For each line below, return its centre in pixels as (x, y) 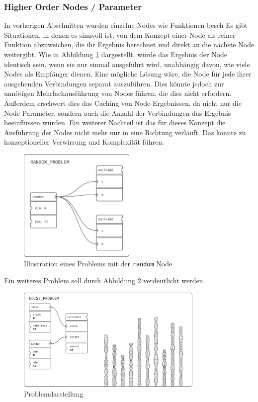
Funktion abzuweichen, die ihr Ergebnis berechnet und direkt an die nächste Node (129, 44)
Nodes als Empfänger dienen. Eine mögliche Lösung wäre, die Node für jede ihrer (128, 74)
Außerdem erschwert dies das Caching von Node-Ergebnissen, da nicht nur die (123, 103)
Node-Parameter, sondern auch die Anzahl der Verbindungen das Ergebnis (118, 113)
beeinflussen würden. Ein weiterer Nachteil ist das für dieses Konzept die (115, 122)
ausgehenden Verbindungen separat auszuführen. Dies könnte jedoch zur (114, 83)
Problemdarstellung (54, 393)
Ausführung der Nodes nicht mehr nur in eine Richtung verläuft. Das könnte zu (125, 132)
